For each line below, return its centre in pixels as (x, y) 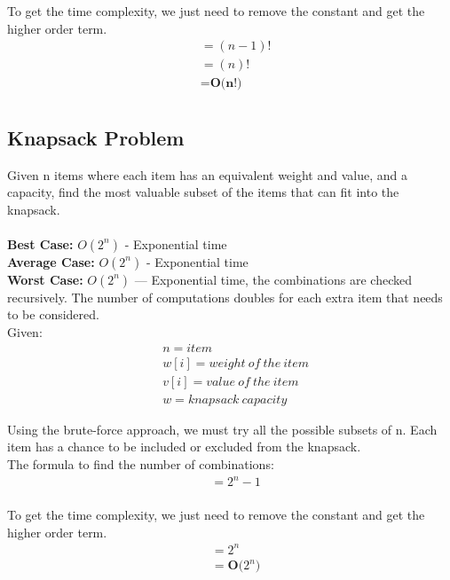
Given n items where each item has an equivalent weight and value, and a (207, 174)
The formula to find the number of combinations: (141, 463)
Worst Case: (45, 279)
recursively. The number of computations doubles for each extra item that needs (225, 297)
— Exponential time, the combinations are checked (273, 279)
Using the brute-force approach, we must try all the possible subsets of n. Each (222, 429)
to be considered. (53, 314)
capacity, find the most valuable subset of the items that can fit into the (203, 192)
